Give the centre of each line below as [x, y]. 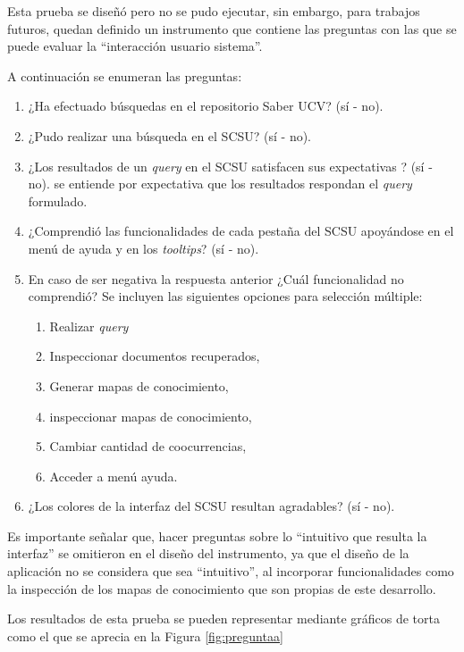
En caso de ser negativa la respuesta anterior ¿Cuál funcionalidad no [216, 278]
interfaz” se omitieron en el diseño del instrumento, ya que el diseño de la [208, 553]
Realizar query [89, 326]
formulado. [58, 201]
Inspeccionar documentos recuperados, [155, 356]
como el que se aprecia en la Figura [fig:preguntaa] [145, 635]
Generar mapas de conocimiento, [139, 385]
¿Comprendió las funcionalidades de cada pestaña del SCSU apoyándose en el [241, 231]
